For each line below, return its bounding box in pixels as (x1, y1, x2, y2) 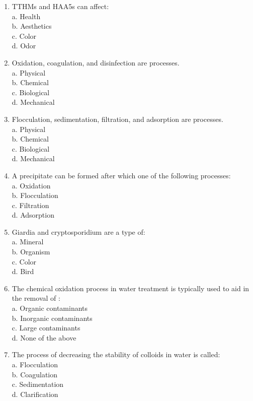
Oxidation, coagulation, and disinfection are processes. (12, 57, 180, 68)
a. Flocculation (12, 359, 58, 369)
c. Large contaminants (12, 322, 80, 333)
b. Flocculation (12, 190, 58, 201)
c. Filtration (12, 199, 49, 210)
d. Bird (12, 266, 34, 277)
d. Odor (12, 40, 36, 51)
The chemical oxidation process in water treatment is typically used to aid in (12, 283, 249, 293)
